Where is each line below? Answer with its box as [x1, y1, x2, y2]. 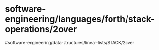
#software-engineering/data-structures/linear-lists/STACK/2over [5, 39, 134, 45]
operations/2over [5, 24, 77, 35]
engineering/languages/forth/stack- [5, 13, 155, 25]
